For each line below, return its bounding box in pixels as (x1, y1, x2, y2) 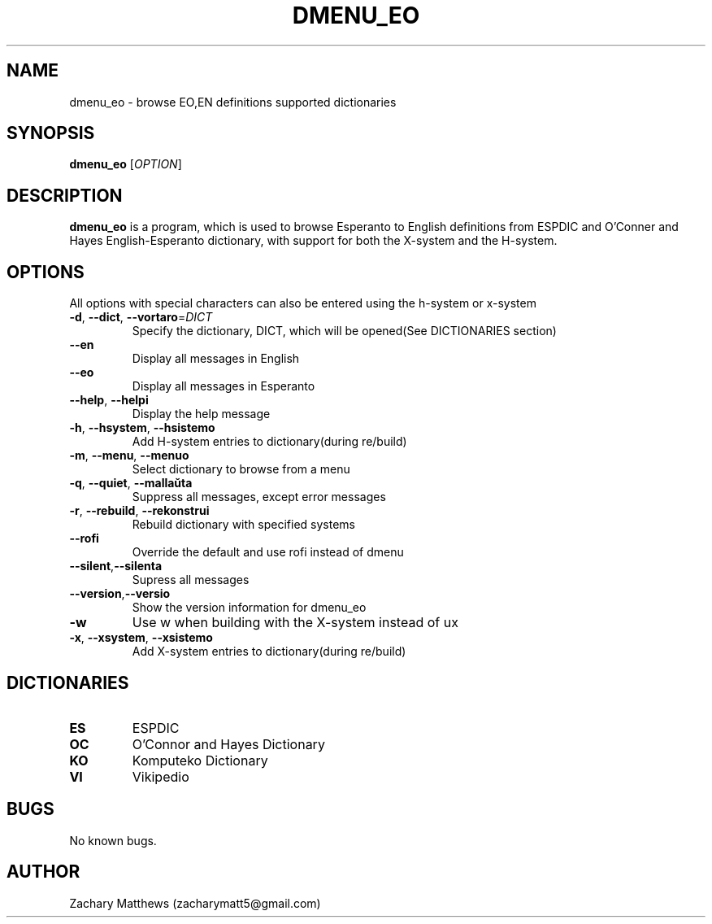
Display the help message (132, 407, 271, 421)
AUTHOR (7, 861, 80, 883)
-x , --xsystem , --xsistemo (69, 630, 213, 645)
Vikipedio (132, 768, 189, 785)
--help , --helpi (69, 393, 149, 408)
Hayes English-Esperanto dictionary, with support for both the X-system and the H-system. (69, 233, 558, 248)
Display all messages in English (132, 351, 300, 366)
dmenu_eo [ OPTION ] (69, 157, 182, 172)
